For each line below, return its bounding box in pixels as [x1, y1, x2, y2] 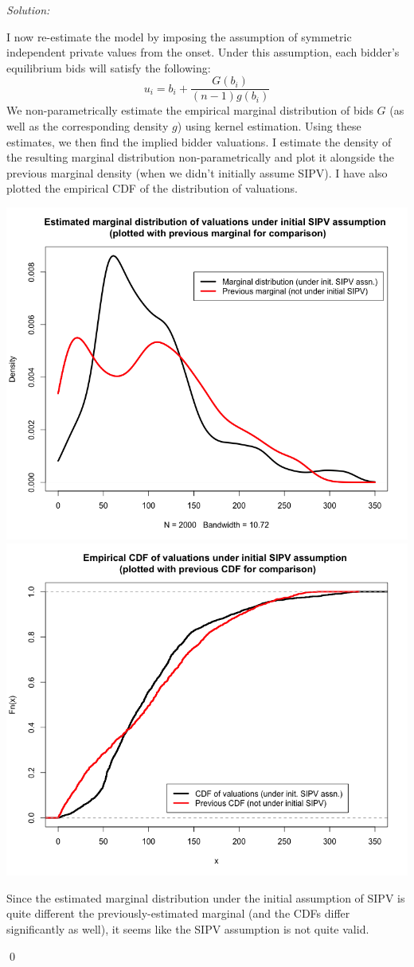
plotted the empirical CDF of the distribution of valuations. [6, 180, 298, 197]
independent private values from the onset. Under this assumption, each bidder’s [6, 44, 400, 60]
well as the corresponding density [6, 118, 169, 135]
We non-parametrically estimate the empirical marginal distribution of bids [6, 102, 373, 119]
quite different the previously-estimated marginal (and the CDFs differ [6, 905, 350, 922]
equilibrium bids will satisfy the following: [6, 59, 211, 76]
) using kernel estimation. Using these [177, 118, 361, 135]
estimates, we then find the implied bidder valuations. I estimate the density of [6, 133, 392, 150]
